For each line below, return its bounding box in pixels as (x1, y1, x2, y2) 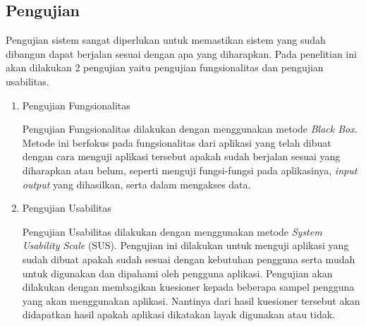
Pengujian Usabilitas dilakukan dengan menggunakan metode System (22, 224, 322, 239)
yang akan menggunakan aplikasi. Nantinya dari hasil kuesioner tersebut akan (22, 293, 360, 308)
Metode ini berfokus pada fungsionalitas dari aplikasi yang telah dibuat (22, 135, 331, 150)
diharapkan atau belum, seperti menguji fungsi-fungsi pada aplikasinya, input (22, 162, 358, 177)
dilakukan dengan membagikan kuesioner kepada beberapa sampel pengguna (22, 279, 355, 294)
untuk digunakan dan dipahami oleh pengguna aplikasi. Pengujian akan (22, 265, 333, 280)
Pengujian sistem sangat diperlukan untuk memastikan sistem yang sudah (6, 32, 326, 47)
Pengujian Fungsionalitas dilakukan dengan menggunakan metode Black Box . (22, 121, 358, 136)
